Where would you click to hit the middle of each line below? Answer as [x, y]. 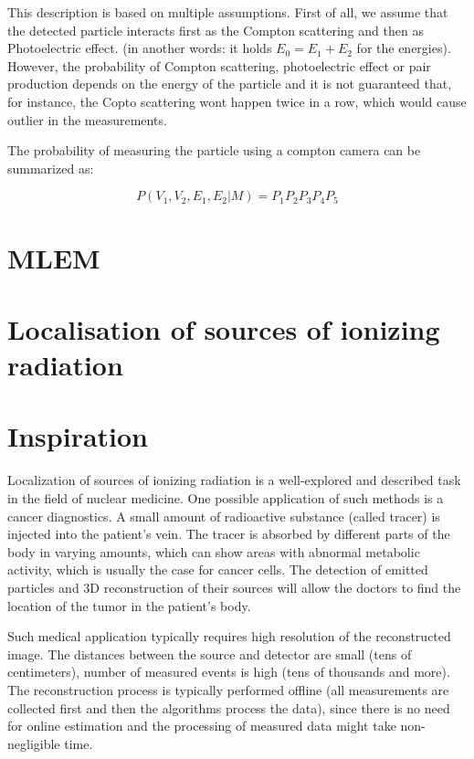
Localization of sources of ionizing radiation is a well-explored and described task [234, 480]
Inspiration [78, 436]
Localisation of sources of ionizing [224, 328]
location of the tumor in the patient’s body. [129, 605]
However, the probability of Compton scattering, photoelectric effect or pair [219, 65]
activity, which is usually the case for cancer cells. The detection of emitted [218, 569]
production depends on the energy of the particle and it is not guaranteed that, [230, 84]
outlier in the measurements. [87, 119]
